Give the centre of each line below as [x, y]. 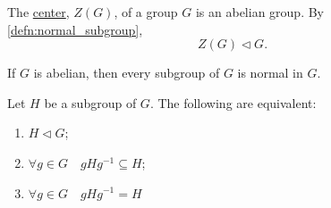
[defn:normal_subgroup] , [75, 29]
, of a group [146, 12]
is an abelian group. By [259, 12]
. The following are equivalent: [233, 102]
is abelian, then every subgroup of [127, 73]
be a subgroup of [90, 102]
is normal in [270, 73]
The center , [38, 12]
